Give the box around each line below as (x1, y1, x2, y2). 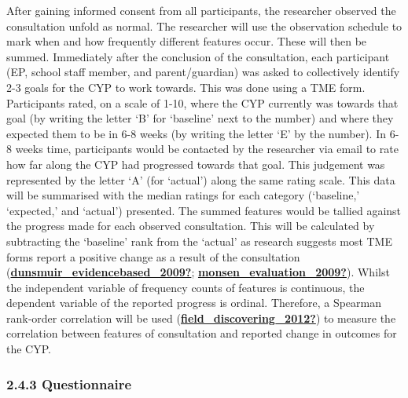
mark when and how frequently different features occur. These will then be (6, 33, 367, 49)
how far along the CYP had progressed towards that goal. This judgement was (6, 155, 385, 172)
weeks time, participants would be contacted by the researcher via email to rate (15, 141, 399, 157)
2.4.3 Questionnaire (6, 374, 132, 393)
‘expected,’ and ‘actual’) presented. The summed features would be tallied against (6, 202, 402, 218)
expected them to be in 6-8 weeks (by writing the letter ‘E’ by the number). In (6, 125, 386, 141)
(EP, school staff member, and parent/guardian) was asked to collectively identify (6, 64, 400, 80)
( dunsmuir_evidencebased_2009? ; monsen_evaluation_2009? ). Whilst (6, 264, 390, 280)
